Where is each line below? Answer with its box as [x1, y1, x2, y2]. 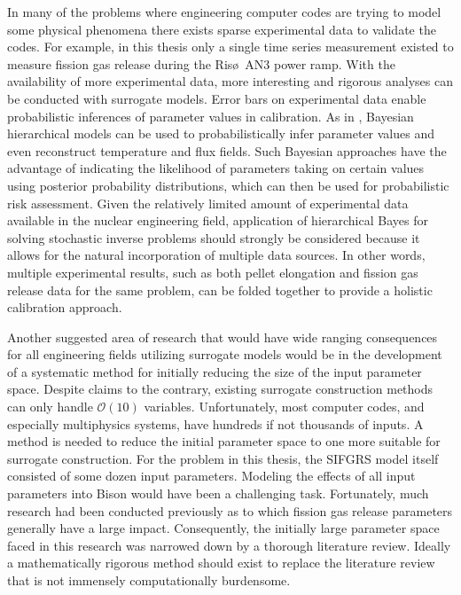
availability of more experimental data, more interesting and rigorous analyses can [7, 72, 453, 90]
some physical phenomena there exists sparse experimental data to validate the [7, 20, 436, 38]
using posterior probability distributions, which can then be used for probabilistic [7, 176, 449, 194]
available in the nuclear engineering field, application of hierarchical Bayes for [7, 211, 428, 230]
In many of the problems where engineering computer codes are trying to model [7, 3, 441, 20]
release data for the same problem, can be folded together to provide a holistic [7, 280, 433, 299]
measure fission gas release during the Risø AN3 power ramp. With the [7, 54, 395, 73]
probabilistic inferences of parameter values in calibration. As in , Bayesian [7, 106, 414, 125]
